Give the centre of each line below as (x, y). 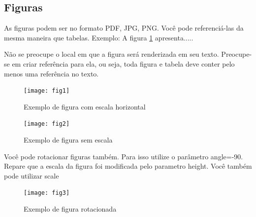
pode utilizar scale (32, 175)
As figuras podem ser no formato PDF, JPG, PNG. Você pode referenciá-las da (124, 28)
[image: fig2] (47, 124)
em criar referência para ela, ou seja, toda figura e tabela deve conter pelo (123, 63)
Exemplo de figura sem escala (68, 140)
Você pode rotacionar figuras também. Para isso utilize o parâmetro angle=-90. (124, 156)
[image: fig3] (47, 193)
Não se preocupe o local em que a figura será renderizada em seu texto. (112, 54)
